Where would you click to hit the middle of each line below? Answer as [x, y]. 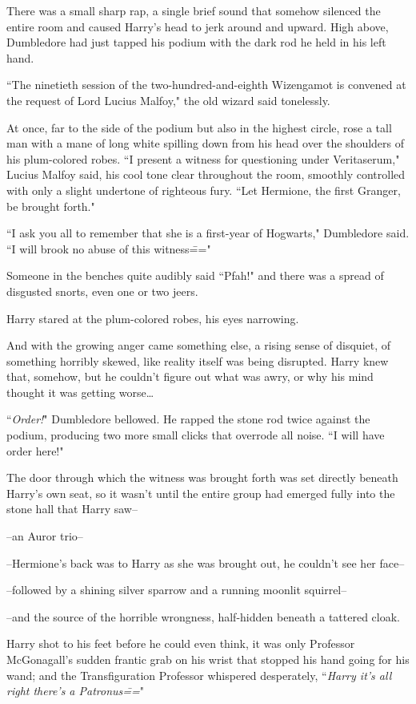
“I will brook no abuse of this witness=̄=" [109, 248]
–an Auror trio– [45, 536]
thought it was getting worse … [80, 392]
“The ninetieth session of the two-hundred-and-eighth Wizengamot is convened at [206, 85]
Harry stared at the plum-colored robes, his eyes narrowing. [153, 318]
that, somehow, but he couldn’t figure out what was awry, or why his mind [190, 376]
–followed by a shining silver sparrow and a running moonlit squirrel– [177, 590]
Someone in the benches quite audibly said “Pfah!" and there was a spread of [195, 275]
